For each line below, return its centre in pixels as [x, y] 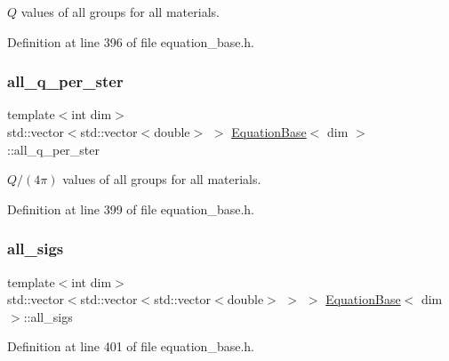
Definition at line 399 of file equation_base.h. [131, 209]
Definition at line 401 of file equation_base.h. [131, 346]
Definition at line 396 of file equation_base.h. [131, 41]
